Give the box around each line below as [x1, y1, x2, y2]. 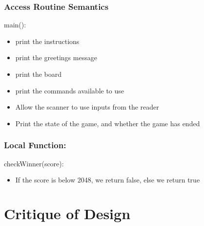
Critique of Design [4, 203, 131, 223]
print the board [15, 69, 62, 79]
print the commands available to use [15, 85, 124, 95]
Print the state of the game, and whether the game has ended [15, 118, 200, 128]
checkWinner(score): [4, 158, 64, 168]
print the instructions [15, 36, 80, 46]
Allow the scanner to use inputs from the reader [15, 102, 159, 112]
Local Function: [4, 139, 66, 151]
